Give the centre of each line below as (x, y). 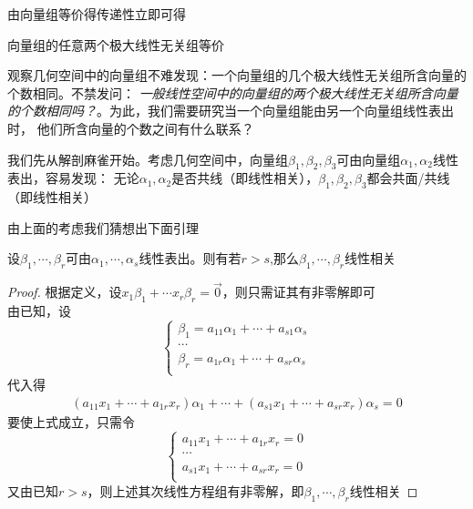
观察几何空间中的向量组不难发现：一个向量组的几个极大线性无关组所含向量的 (237, 75)
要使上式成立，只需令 (71, 421)
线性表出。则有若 (190, 258)
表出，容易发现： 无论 (73, 178)
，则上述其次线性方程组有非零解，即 (195, 490)
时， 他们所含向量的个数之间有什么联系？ (131, 128)
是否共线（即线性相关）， (245, 178)
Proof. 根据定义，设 (65, 292)
